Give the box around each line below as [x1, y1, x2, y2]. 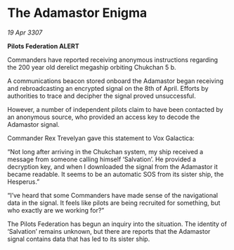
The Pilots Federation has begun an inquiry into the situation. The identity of [7, 220, 227, 228]
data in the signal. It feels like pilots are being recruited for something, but [7, 199, 221, 207]
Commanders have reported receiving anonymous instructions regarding [7, 55, 219, 64]
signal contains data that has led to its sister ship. [7, 235, 150, 243]
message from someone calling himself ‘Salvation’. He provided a [7, 155, 197, 163]
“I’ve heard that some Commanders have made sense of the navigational [7, 191, 219, 199]
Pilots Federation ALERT [7, 42, 79, 50]
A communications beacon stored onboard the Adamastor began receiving [7, 76, 223, 85]
